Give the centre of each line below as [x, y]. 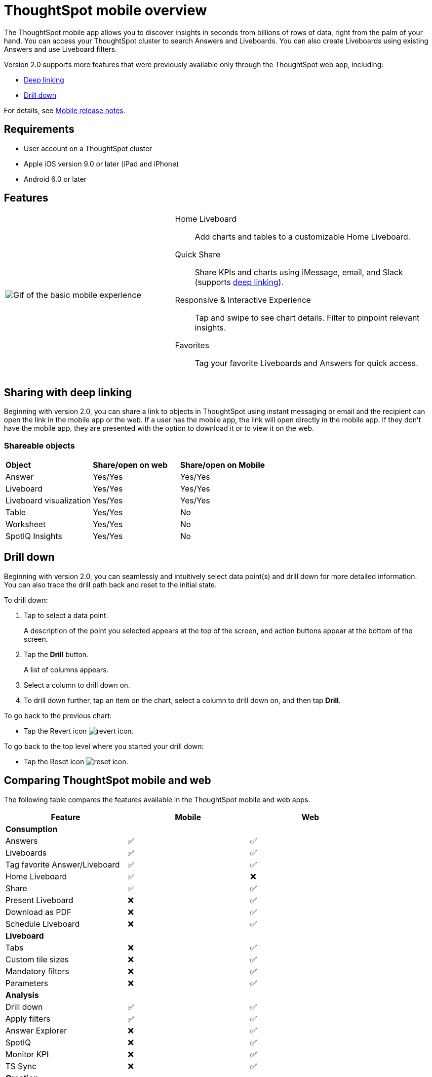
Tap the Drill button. [56, 654]
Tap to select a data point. [66, 615]
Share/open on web [130, 465]
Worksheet [26, 524]
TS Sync [21, 1066]
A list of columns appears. [66, 669]
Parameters [27, 983]
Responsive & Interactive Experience [243, 300]
